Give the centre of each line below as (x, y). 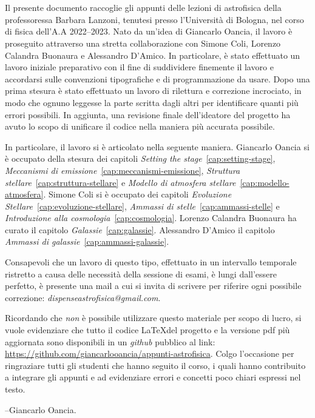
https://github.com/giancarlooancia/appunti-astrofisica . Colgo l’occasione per (150, 353)
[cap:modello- (265, 182)
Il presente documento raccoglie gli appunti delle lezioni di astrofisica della (143, 8)
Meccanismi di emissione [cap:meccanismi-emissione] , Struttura (123, 170)
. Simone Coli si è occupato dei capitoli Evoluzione (137, 194)
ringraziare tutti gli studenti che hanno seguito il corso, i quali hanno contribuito (155, 365)
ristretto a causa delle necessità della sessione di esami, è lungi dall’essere (141, 274)
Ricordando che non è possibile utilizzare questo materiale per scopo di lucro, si (153, 318)
